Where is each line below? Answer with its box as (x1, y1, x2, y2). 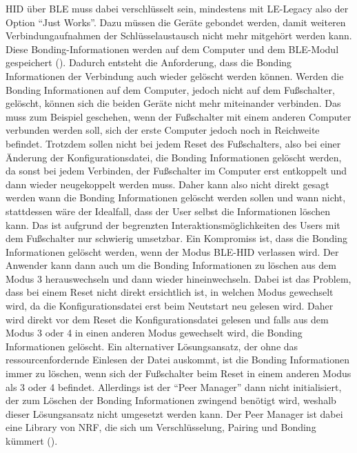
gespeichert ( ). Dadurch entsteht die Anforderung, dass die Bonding (6, 55, 292, 70)
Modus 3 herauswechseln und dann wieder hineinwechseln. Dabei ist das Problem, (6, 271, 351, 285)
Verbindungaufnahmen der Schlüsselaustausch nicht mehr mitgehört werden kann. (6, 28, 352, 43)
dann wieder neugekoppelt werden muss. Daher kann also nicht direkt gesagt (6, 177, 329, 191)
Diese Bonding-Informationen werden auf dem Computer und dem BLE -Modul (6, 41, 339, 56)
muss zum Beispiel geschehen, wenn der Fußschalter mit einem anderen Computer (6, 109, 351, 123)
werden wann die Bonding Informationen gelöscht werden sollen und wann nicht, (6, 190, 346, 205)
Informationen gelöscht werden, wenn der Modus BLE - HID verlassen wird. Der (6, 244, 339, 259)
